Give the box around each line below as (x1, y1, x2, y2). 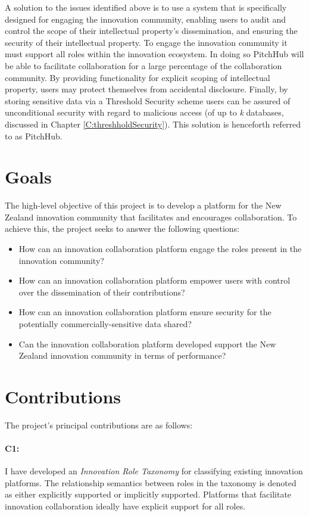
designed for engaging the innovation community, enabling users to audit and (5, 13, 286, 25)
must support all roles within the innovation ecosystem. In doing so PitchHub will (5, 48, 304, 60)
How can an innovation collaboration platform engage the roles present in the (18, 243, 302, 255)
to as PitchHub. (5, 129, 63, 142)
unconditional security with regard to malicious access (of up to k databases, (5, 106, 284, 119)
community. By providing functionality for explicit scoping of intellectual (5, 71, 270, 83)
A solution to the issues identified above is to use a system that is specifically (5, 1, 287, 13)
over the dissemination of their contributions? (18, 285, 185, 298)
